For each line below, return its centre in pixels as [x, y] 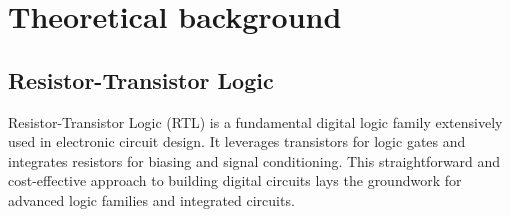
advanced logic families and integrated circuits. [151, 199]
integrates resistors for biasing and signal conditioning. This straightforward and [254, 160]
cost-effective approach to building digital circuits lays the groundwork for [235, 180]
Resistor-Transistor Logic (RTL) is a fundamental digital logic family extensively [255, 121]
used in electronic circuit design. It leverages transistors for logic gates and [237, 141]
